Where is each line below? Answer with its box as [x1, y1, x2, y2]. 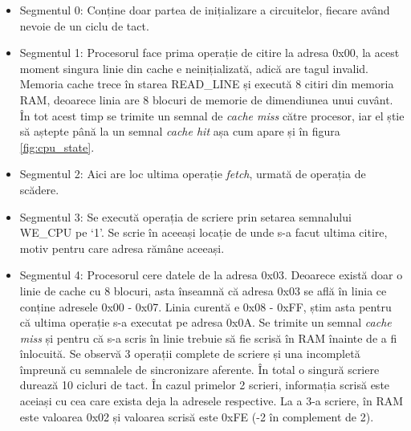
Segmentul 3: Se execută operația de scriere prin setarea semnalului [19, 208, 352, 225]
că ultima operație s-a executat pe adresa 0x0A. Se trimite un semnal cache [19, 314, 392, 331]
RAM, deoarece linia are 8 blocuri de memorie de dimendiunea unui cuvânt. [19, 91, 393, 108]
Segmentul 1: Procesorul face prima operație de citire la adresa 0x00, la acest [19, 44, 400, 61]
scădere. [19, 181, 59, 197]
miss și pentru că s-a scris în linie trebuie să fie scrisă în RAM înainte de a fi [19, 329, 397, 346]
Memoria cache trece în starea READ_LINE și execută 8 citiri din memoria [19, 75, 394, 92]
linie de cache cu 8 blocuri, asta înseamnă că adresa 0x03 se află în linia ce [19, 282, 387, 299]
